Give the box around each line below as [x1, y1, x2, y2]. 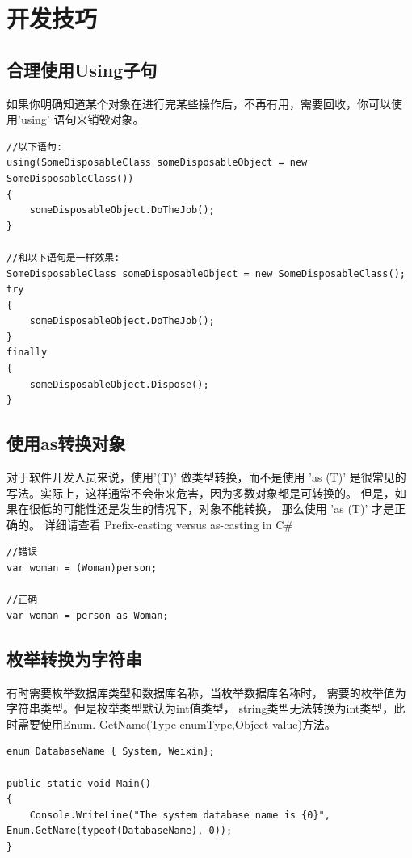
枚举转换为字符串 [6, 646, 142, 671]
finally [6, 347, 48, 359]
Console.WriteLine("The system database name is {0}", [29, 809, 330, 821]
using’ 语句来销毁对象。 [20, 111, 145, 128]
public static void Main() [6, 777, 151, 789]
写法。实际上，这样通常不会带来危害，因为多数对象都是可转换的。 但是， [6, 484, 395, 501]
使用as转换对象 [6, 431, 126, 456]
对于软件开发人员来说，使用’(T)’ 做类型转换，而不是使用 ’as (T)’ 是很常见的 [6, 469, 406, 486]
